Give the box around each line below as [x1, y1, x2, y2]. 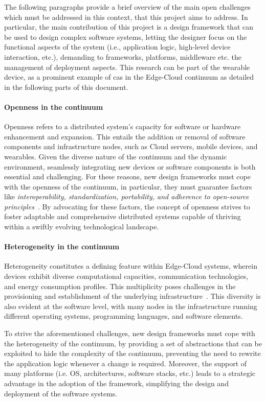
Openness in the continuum [4, 101, 103, 112]
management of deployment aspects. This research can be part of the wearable [4, 61, 250, 72]
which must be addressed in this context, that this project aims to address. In [4, 11, 248, 22]
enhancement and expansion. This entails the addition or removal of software [4, 131, 246, 141]
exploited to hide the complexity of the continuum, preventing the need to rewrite [4, 348, 261, 359]
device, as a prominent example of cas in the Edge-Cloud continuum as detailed [4, 72, 254, 82]
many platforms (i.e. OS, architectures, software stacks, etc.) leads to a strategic [4, 368, 256, 379]
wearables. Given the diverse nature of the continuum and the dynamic [4, 151, 227, 161]
